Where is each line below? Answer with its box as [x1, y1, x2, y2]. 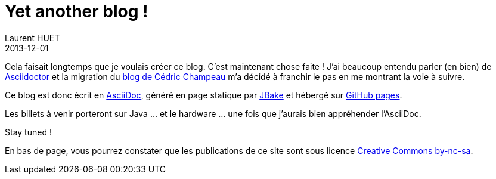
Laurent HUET [5, 32, 60, 43]
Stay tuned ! [5, 126, 52, 137]
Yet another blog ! [5, 1, 148, 21]
